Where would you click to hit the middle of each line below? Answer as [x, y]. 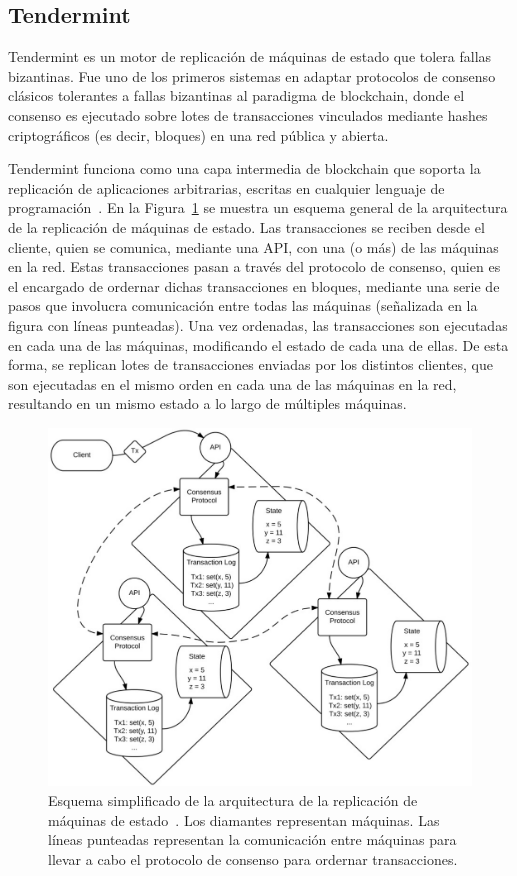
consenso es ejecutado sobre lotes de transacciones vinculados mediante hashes [248, 114]
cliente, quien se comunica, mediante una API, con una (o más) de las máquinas [253, 246]
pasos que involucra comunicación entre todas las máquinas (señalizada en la [243, 305]
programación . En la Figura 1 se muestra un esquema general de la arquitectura [258, 207]
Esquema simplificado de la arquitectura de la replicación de [233, 799]
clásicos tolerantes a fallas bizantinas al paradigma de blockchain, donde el [236, 95]
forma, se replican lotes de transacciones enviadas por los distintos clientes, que [250, 364]
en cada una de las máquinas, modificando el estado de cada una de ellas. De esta [258, 344]
